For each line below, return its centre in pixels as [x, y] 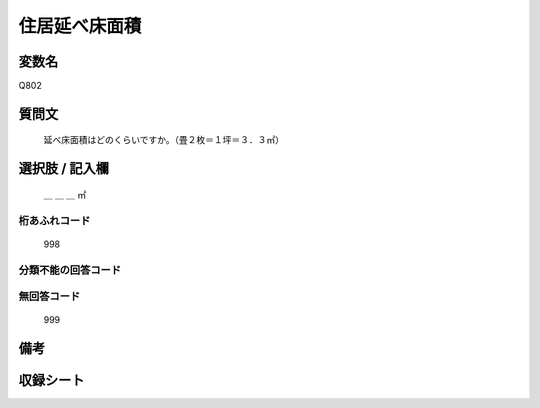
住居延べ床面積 [80, 26]
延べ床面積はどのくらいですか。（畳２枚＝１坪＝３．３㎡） [164, 140]
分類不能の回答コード [70, 270]
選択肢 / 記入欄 [64, 168]
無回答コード [49, 297]
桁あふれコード [54, 220]
